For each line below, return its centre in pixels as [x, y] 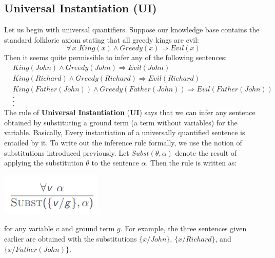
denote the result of [206, 152]
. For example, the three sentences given [183, 228]
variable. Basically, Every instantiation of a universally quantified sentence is [125, 132]
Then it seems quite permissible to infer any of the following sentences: [116, 57]
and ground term [88, 228]
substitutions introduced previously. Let [67, 152]
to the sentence [115, 163]
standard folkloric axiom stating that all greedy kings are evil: [102, 39]
